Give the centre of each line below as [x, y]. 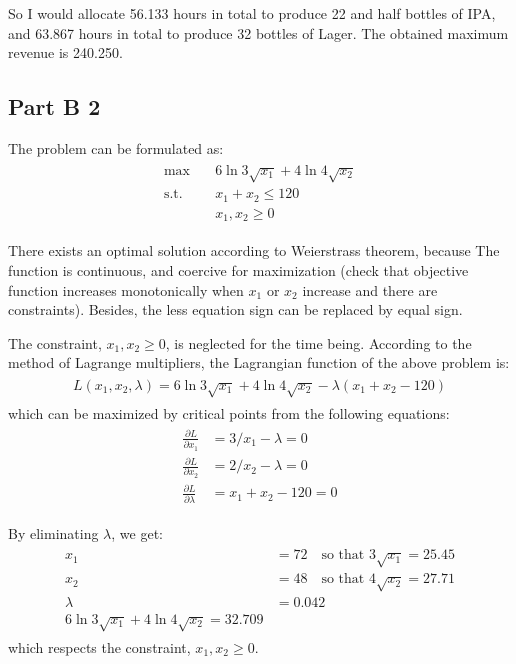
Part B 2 [54, 106]
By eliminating [53, 532]
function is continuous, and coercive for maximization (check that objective [238, 269]
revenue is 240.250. [65, 52]
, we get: [137, 532]
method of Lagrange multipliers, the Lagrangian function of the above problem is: [259, 362]
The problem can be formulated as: [116, 147]
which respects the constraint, [99, 646]
